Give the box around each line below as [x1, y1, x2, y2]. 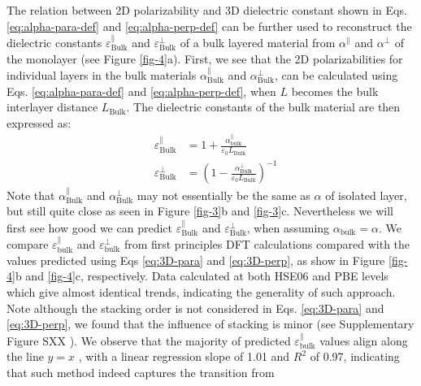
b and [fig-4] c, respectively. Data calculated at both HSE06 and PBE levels [15, 267, 388, 284]
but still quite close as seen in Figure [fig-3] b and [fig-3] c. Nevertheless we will [7, 202, 393, 219]
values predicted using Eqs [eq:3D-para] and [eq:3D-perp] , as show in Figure [7, 251, 385, 268]
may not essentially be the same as [137, 186, 310, 203]
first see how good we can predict [7, 219, 172, 236]
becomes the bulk [291, 82, 379, 99]
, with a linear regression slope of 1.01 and [78, 348, 290, 365]
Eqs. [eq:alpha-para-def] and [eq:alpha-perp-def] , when [7, 82, 276, 99]
